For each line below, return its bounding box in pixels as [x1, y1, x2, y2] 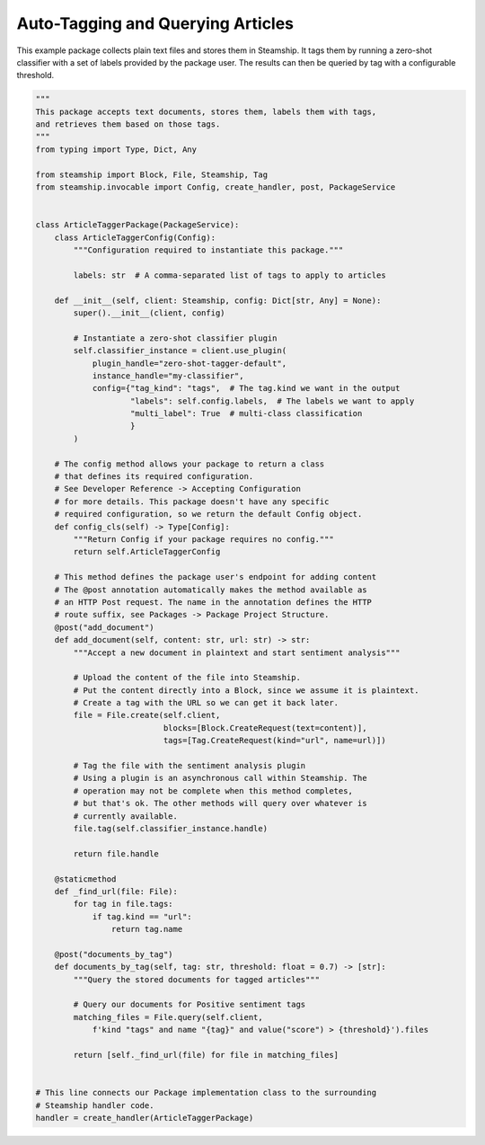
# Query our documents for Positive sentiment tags [73, 999, 306, 1010]
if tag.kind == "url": [92, 911, 192, 921]
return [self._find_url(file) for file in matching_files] [73, 1050, 339, 1060]
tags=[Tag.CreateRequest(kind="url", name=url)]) [163, 735, 386, 746]
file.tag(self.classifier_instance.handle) [73, 823, 269, 833]
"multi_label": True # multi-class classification [130, 409, 363, 419]
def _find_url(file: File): [54, 886, 179, 896]
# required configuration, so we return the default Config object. [54, 509, 363, 519]
